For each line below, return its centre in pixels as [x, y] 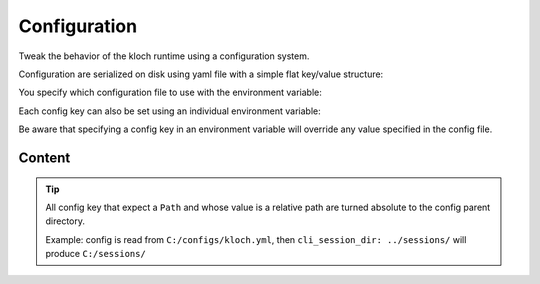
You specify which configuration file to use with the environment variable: [170, 92]
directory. [65, 221]
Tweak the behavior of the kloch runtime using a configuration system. [164, 56]
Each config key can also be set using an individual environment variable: [169, 111]
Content [44, 157]
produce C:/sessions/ [96, 254]
